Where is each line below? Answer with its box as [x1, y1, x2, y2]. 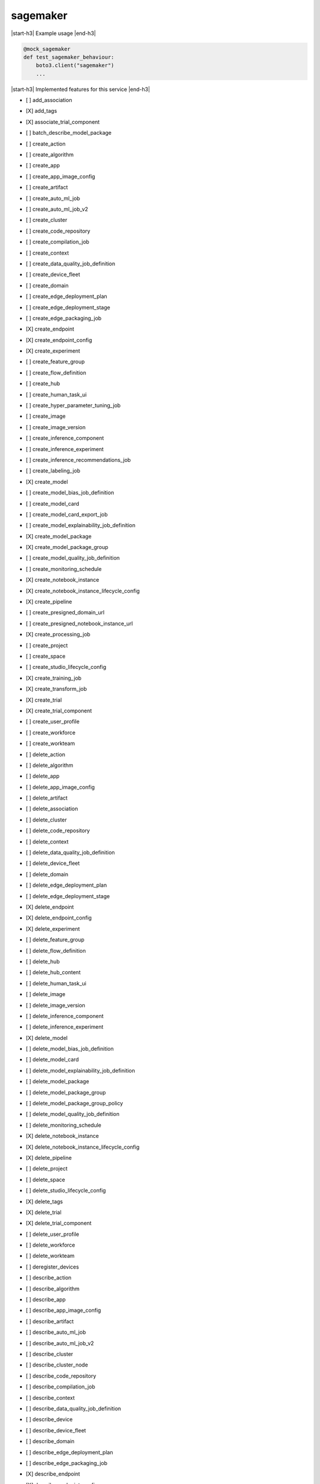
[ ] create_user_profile [25, 718, 80, 725]
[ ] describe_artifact [25, 1318, 74, 1325]
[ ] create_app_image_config [25, 173, 95, 180]
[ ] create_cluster [25, 217, 68, 224]
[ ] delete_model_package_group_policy [25, 1100, 123, 1107]
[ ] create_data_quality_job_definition [25, 260, 116, 267]
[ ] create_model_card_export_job [25, 510, 108, 518]
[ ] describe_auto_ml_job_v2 [25, 1339, 94, 1347]
